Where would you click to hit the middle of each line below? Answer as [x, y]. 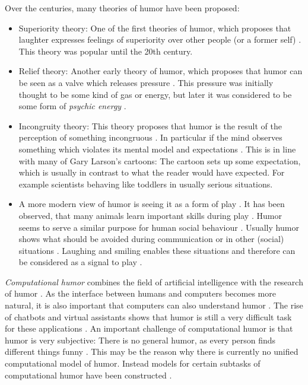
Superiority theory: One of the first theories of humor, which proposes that [155, 28]
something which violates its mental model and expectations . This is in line [157, 149]
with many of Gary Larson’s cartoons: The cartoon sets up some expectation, [160, 160]
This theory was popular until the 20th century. [106, 51]
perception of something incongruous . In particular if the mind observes [150, 137]
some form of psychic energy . [72, 106]
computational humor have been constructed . [88, 375]
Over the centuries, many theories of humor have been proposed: [122, 8]
